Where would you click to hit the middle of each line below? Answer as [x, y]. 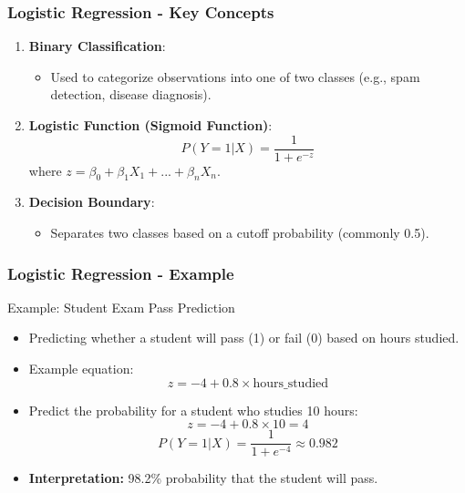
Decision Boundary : [92, 202]
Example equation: [81, 369]
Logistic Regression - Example [121, 273]
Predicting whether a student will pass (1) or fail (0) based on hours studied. [244, 338]
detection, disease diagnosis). [131, 94]
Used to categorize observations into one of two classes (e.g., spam [235, 76]
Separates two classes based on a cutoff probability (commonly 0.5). [240, 233]
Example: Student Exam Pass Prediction [121, 307]
